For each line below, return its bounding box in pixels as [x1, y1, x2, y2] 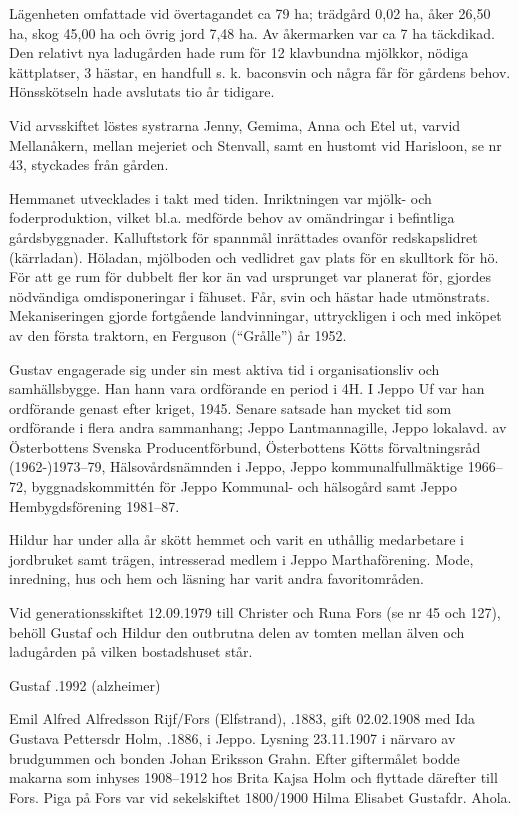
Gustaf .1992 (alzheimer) [9, 674, 161, 695]
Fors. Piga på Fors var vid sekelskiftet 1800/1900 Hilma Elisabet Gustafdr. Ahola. [9, 786, 512, 807]
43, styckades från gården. [9, 154, 169, 175]
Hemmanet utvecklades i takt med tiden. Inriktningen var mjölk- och [9, 187, 432, 208]
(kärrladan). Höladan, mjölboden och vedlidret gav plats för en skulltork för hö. [9, 246, 499, 267]
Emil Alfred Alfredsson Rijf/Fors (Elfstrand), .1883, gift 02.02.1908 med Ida [9, 708, 476, 729]
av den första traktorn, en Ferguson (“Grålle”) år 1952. [9, 324, 347, 345]
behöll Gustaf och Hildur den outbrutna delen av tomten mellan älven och [9, 621, 465, 642]
